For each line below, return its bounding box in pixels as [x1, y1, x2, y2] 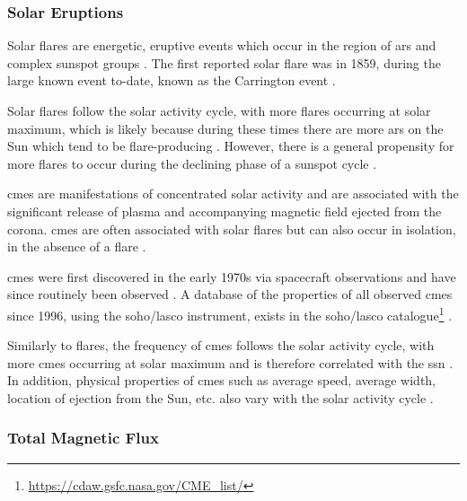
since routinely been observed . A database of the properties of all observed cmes [7, 285, 453, 303]
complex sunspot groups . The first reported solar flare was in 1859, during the [7, 53, 441, 72]
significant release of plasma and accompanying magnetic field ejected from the [7, 201, 442, 220]
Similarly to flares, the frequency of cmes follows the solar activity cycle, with [7, 336, 435, 355]
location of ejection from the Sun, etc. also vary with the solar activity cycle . [7, 388, 434, 407]
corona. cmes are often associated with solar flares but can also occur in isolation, [7, 219, 456, 238]
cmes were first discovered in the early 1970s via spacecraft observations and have [7, 267, 456, 286]
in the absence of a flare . [7, 237, 146, 256]
